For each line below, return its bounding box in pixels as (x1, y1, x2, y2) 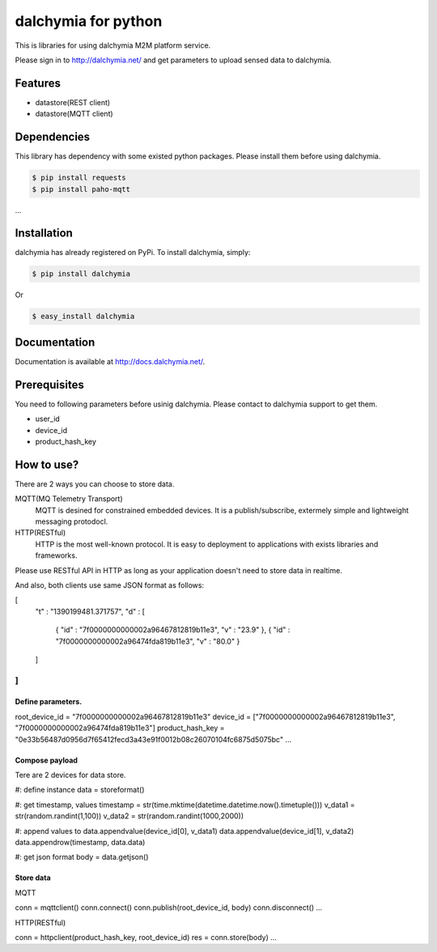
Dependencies (15, 130, 91, 144)
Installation (15, 227, 73, 240)
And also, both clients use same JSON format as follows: (15, 580, 205, 590)
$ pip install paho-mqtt (32, 185, 131, 193)
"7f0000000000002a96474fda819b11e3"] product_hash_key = (15, 723, 225, 733)
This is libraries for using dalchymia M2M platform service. (15, 40, 211, 50)
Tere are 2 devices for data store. (15, 770, 126, 780)
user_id (35, 414, 60, 424)
